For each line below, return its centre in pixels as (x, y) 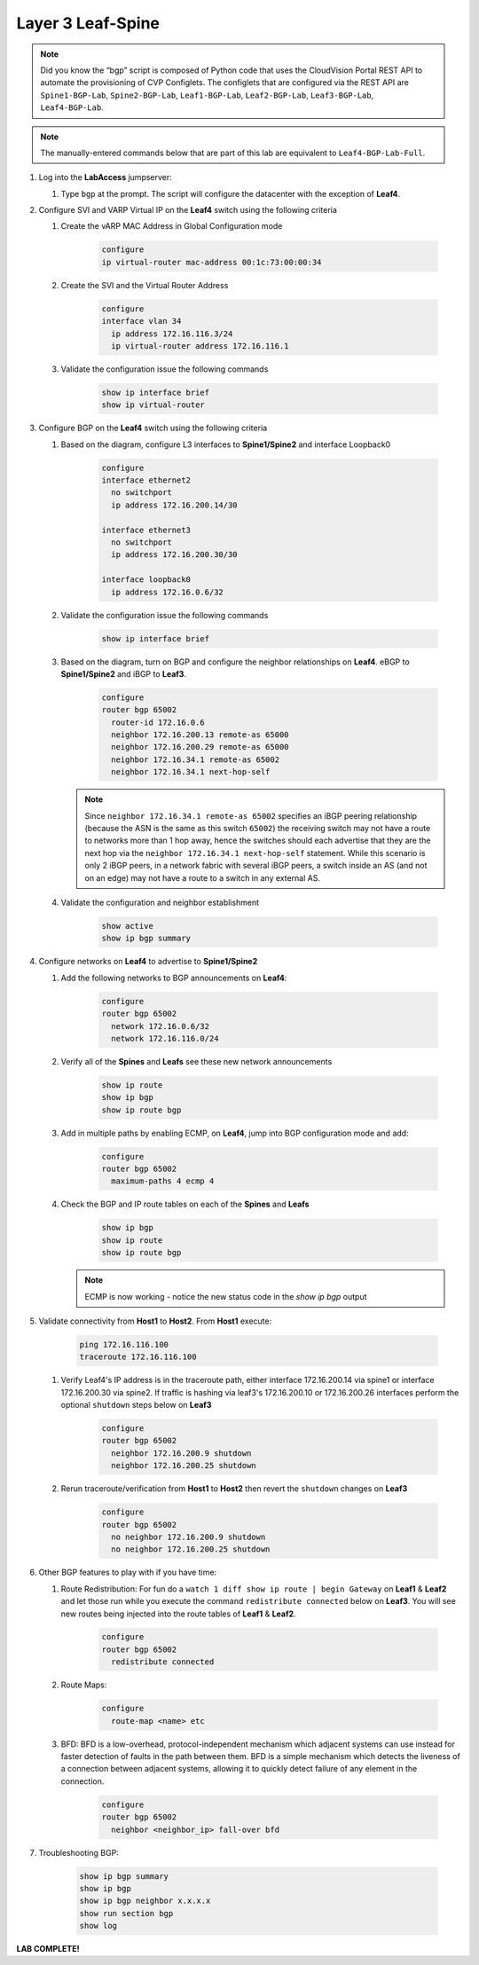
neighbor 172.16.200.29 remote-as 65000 (200, 747)
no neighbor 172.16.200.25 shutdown (191, 1549)
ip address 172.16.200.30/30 (175, 555)
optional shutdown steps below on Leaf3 (136, 1405)
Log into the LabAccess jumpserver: (105, 177)
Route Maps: (84, 1685)
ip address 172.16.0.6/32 (167, 592)
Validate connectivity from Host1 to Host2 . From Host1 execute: (155, 1321)
